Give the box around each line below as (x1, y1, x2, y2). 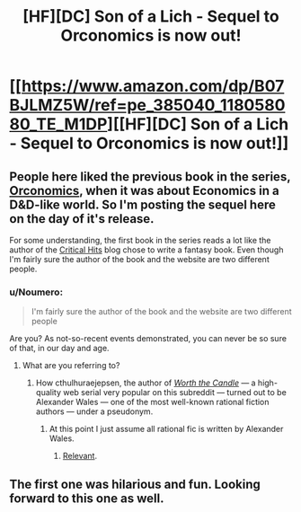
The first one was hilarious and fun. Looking (9, 476, 261, 491)
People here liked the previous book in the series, (9, 169, 291, 184)
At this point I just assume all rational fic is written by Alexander (49, 424, 284, 435)
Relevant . (62, 451, 97, 462)
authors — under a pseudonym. (35, 406, 154, 417)
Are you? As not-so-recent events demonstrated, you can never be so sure (9, 333, 288, 344)
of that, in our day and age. (9, 343, 110, 354)
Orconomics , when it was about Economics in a (9, 182, 280, 199)
